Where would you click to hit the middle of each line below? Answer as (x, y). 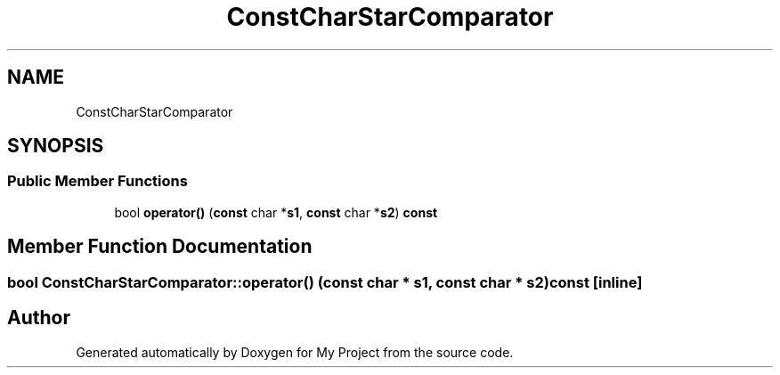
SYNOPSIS (56, 146)
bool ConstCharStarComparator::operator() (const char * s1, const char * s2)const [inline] (325, 282)
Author (39, 318)
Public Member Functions (97, 181)
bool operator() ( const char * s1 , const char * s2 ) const (276, 212)
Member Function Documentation (160, 247)
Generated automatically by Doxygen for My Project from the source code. (295, 352)
